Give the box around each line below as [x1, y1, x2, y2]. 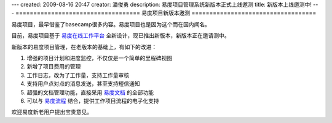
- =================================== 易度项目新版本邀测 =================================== [11, 9, 317, 17]
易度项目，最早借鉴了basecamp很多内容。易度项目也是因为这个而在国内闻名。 [11, 20, 210, 28]
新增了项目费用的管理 [26, 63, 81, 70]
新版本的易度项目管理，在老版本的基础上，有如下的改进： [11, 43, 157, 50]
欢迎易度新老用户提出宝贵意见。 [11, 108, 92, 116]
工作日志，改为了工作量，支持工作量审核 [26, 71, 129, 79]
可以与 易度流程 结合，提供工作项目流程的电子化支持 [26, 97, 159, 104]
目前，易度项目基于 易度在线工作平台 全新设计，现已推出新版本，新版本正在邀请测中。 [11, 32, 230, 39]
